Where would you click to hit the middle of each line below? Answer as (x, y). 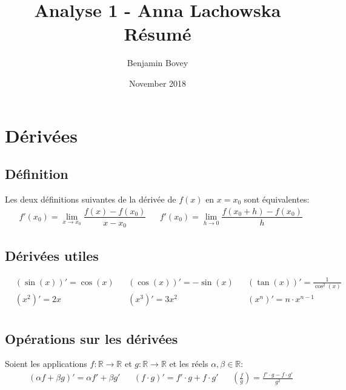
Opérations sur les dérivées (91, 338)
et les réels (189, 364)
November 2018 (158, 83)
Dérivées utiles (52, 256)
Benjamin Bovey (158, 63)
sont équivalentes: (277, 199)
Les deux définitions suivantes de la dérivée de (91, 199)
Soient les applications (46, 364)
